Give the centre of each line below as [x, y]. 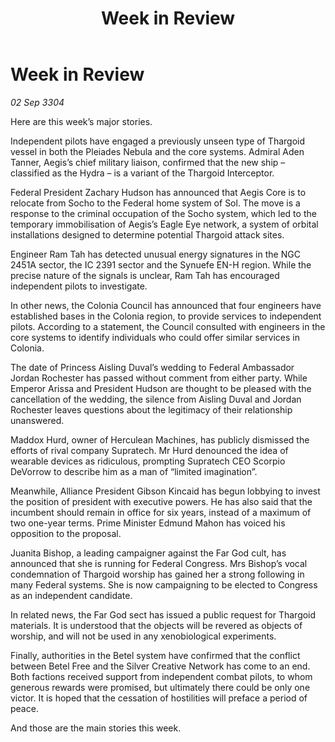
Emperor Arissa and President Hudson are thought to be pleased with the [161, 388]
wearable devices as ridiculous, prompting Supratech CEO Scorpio [148, 461]
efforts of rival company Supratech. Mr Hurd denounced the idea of [149, 450]
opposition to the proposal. [66, 533]
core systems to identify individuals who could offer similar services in [155, 337]
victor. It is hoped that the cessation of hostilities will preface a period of [159, 698]
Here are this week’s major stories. [81, 121]
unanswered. [37, 420]
